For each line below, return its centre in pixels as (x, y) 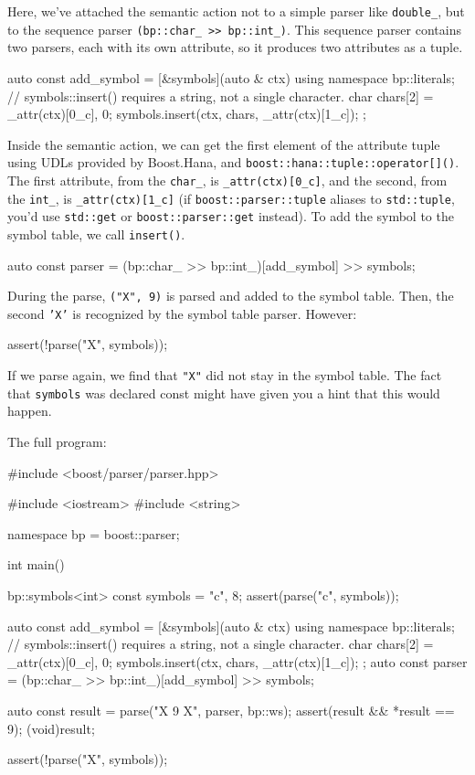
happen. (30, 411)
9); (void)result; (51, 728)
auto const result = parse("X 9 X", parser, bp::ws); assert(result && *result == (231, 710)
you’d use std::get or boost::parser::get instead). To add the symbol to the (231, 216)
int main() (36, 564)
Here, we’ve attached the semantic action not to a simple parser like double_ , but (236, 11)
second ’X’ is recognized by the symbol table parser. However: (182, 313)
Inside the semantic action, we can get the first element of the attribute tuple (224, 144)
